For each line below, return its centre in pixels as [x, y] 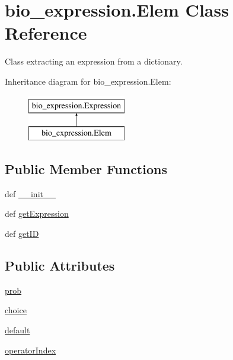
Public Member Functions [86, 169]
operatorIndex [31, 350]
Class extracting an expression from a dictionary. [94, 61]
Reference [46, 33]
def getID [22, 234]
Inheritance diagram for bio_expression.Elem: [88, 81]
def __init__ [30, 193]
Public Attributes [60, 266]
